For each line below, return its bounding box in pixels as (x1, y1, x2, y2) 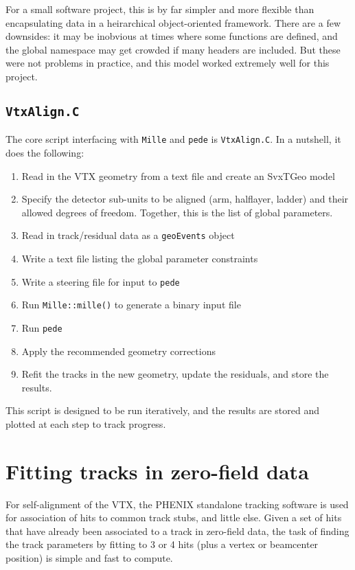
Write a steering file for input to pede (21, 274, 180, 288)
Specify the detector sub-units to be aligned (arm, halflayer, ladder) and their (21, 192, 349, 206)
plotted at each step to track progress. (5, 416, 166, 431)
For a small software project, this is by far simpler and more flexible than (5, 2, 314, 16)
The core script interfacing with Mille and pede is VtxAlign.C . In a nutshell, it (5, 132, 341, 146)
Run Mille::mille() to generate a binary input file (21, 297, 241, 312)
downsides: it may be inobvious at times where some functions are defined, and (5, 29, 338, 43)
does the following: (5, 146, 84, 159)
